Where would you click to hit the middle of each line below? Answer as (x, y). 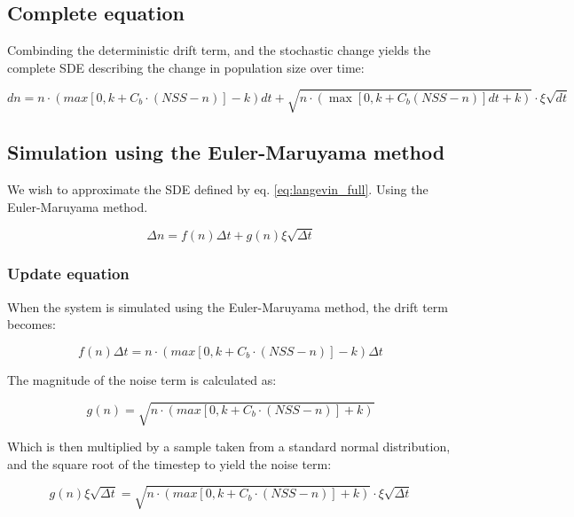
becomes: (31, 324)
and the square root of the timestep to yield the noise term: (169, 463)
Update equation (68, 274)
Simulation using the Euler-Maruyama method (226, 152)
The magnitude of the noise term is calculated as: (142, 379)
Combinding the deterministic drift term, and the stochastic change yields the (219, 50)
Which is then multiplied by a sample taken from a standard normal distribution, (229, 446)
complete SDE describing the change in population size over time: (186, 67)
